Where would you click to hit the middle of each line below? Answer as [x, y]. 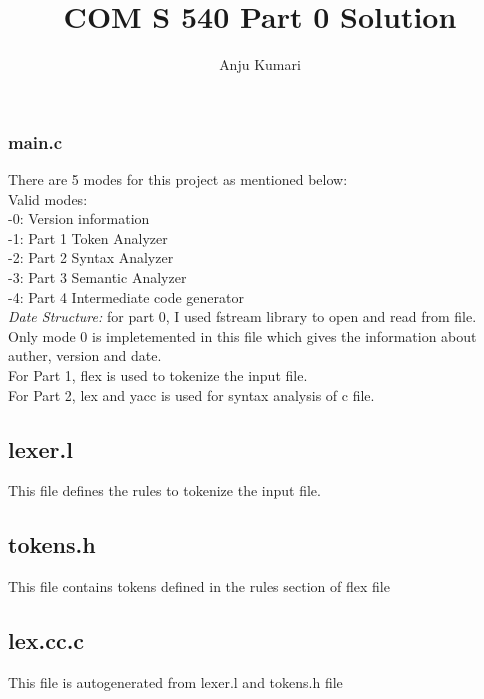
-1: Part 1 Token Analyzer [88, 237]
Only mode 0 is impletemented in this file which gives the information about [242, 335]
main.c [35, 141]
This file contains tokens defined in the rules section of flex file [199, 586]
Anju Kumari [260, 64]
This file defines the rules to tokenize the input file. [164, 490]
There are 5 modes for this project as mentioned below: [178, 179]
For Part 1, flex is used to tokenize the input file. [158, 374]
